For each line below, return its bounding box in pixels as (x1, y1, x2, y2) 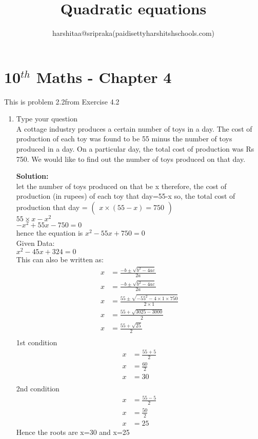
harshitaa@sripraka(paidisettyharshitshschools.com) (52, 28, 215, 38)
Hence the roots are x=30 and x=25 (16, 426, 130, 437)
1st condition (16, 337, 57, 348)
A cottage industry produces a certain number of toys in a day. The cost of (16, 123, 252, 134)
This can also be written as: (16, 254, 104, 265)
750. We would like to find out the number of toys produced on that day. (16, 153, 246, 164)
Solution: (16, 171, 49, 181)
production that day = (16, 202, 88, 212)
